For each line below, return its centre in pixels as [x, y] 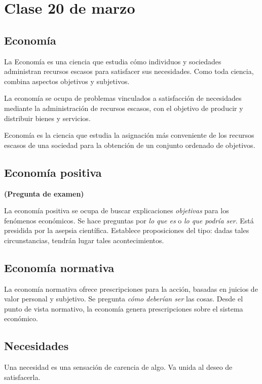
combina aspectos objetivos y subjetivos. [67, 81]
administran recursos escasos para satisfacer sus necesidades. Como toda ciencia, [129, 71]
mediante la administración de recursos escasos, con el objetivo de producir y [124, 108]
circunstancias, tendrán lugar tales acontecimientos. [84, 240]
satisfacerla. [22, 377]
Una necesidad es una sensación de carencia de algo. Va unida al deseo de [118, 367]
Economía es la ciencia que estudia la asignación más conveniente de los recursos [129, 135]
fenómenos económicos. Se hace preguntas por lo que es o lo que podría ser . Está [129, 220]
